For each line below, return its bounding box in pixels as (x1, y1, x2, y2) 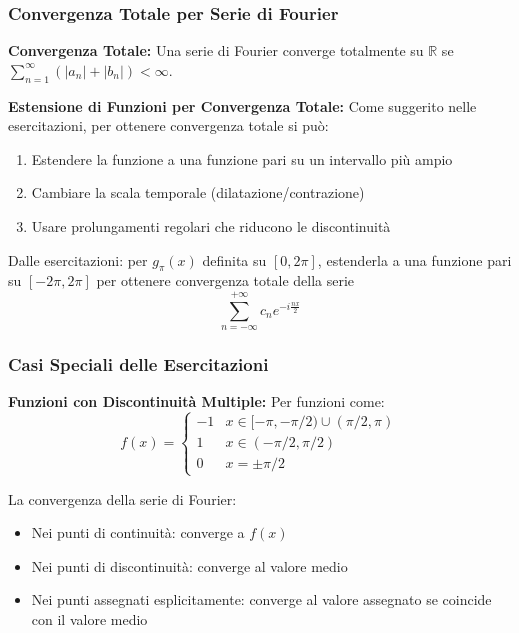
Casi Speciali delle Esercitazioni (8, 352, 269, 377)
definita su (202, 249, 267, 270)
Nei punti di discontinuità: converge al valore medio (31, 555, 348, 576)
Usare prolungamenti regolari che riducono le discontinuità (31, 215, 391, 236)
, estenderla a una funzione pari (317, 249, 512, 270)
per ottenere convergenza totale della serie (96, 270, 355, 291)
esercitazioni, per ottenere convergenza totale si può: (8, 115, 329, 136)
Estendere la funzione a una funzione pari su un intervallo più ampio (31, 148, 453, 169)
